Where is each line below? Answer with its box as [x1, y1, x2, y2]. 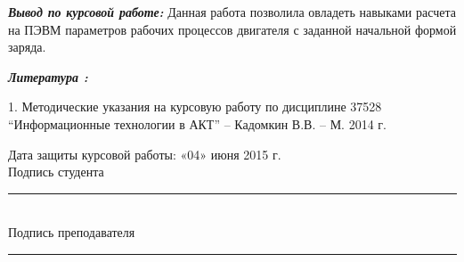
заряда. [8, 37, 46, 56]
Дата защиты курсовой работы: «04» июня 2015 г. [8, 144, 281, 163]
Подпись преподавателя [8, 223, 135, 242]
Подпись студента [8, 162, 104, 181]
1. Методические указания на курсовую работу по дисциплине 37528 [8, 97, 382, 116]
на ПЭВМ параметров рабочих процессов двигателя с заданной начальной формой [8, 20, 457, 38]
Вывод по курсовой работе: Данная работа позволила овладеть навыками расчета [8, 3, 456, 20]
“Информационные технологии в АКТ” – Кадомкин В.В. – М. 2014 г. [8, 114, 387, 133]
